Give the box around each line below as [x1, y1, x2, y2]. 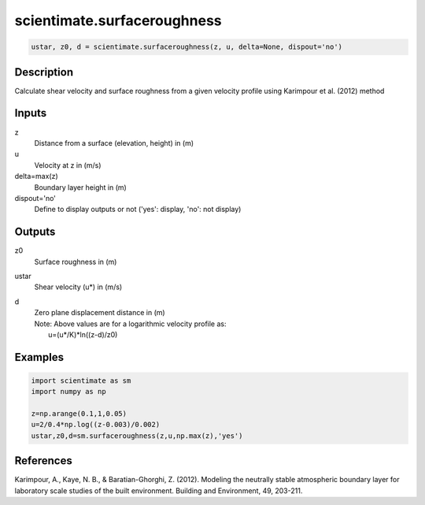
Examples [14, 351, 65, 364]
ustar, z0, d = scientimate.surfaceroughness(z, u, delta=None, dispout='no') [31, 43, 342, 51]
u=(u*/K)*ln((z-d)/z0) [48, 329, 118, 339]
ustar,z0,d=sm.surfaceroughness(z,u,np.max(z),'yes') [31, 431, 243, 440]
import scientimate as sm [31, 376, 131, 385]
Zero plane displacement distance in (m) [34, 308, 165, 317]
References [14, 454, 72, 468]
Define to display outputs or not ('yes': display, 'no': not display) [34, 205, 242, 214]
